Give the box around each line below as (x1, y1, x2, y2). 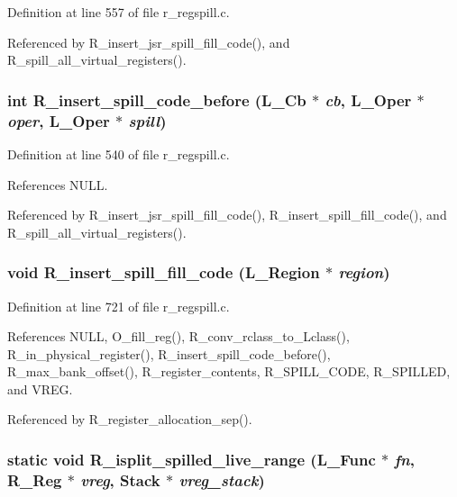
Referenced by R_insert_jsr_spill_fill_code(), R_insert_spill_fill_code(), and (7, 205, 447, 224)
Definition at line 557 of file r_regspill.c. (7, 3, 230, 21)
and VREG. (7, 379, 73, 398)
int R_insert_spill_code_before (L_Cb (7, 88, 306, 111)
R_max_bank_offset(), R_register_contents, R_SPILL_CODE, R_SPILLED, (7, 362, 451, 381)
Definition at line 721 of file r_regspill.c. (7, 296, 230, 315)
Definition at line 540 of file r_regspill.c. (7, 144, 230, 163)
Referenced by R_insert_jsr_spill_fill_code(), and (7, 32, 290, 51)
